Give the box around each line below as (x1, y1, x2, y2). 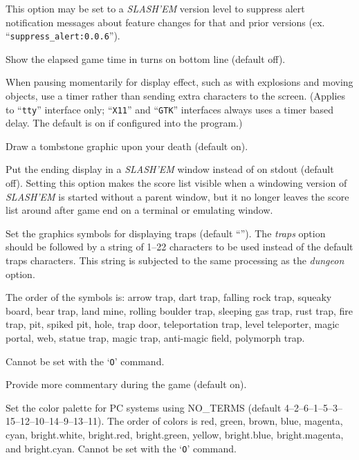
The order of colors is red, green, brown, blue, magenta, (107, 414, 343, 428)
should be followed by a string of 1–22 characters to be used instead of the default (6, 239, 353, 254)
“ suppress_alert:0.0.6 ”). (6, 28, 120, 43)
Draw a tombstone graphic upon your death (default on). (6, 138, 248, 153)
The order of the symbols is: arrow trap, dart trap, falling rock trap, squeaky (6, 290, 332, 304)
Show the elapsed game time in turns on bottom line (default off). (6, 51, 286, 66)
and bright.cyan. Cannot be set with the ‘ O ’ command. (6, 441, 237, 455)
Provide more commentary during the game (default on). (6, 377, 247, 392)
